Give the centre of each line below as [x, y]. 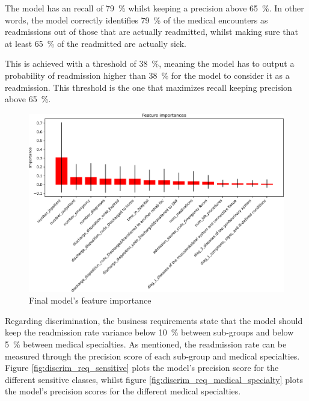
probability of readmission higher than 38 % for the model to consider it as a [147, 75]
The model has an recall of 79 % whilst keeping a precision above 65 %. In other [154, 8]
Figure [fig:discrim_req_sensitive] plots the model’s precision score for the [142, 368]
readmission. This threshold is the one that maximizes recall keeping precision [148, 87]
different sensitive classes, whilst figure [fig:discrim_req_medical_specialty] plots [154, 379]
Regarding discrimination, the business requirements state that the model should [154, 320]
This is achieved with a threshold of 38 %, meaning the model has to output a [150, 63]
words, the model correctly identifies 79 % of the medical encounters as [136, 20]
